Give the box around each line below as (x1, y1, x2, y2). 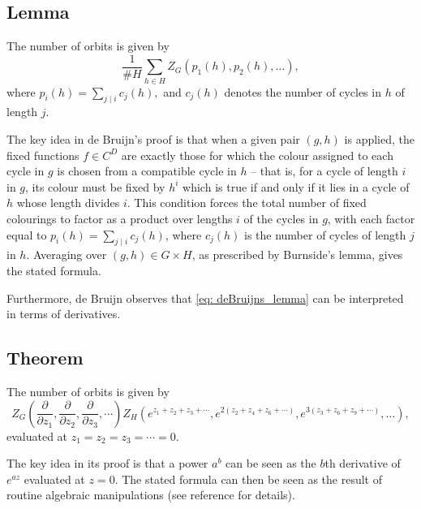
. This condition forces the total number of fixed (127, 194, 367, 211)
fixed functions (6, 146, 79, 163)
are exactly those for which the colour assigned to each (121, 146, 393, 163)
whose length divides (16, 194, 120, 211)
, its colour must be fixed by (25, 178, 165, 195)
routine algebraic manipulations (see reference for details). (6, 486, 295, 503)
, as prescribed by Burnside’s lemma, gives (191, 246, 403, 263)
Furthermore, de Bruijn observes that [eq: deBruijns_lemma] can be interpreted (6, 289, 404, 306)
